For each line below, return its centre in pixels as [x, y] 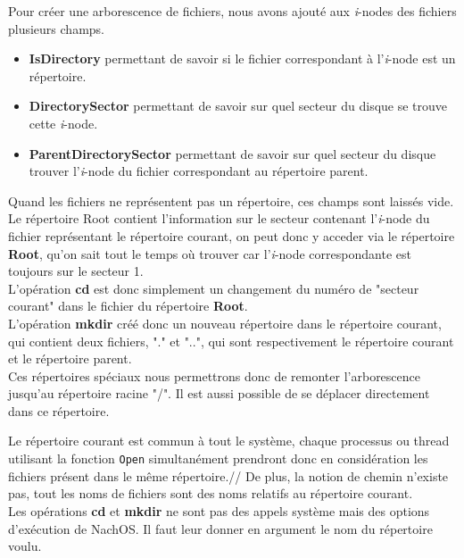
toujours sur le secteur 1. [76, 271]
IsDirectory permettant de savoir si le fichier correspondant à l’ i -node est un [242, 58]
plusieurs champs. [56, 28]
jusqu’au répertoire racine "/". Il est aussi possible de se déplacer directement [219, 393]
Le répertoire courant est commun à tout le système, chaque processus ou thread [229, 441]
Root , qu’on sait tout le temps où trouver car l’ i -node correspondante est [210, 253]
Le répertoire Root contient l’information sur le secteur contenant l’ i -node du [219, 218]
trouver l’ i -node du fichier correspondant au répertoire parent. [199, 171]
